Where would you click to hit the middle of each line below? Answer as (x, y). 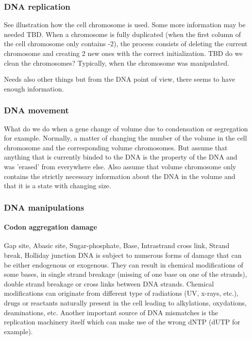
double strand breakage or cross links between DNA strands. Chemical (109, 283)
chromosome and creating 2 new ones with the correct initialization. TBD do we (123, 53)
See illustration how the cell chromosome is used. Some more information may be (125, 25)
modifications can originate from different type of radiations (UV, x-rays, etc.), (121, 293)
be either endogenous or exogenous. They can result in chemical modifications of (124, 264)
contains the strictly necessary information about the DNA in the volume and (120, 176)
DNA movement (36, 110)
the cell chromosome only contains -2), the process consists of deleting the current (126, 44)
